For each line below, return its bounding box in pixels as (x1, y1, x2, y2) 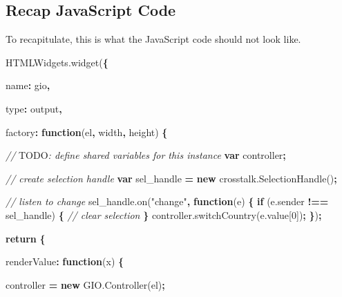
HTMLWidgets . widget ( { (6, 55, 108, 69)
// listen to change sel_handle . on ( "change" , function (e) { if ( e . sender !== (6, 194, 329, 209)
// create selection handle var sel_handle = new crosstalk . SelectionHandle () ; (6, 171, 337, 185)
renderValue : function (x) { (6, 254, 124, 269)
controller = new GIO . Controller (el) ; (6, 277, 165, 291)
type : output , (6, 101, 62, 115)
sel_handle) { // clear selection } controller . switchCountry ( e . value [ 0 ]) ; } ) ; (6, 207, 322, 222)
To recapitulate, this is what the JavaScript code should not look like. (6, 32, 301, 46)
